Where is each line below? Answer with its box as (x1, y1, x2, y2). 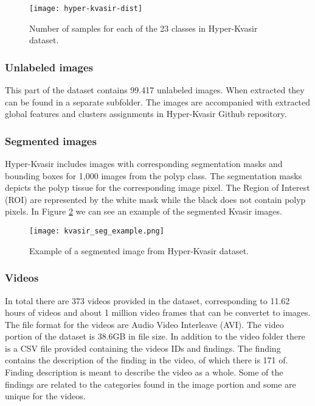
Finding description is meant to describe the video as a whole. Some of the (5, 366, 283, 379)
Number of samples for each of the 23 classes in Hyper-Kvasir (29, 21, 258, 34)
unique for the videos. (5, 390, 86, 402)
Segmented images (5, 133, 97, 148)
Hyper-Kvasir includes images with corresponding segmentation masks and (5, 157, 283, 170)
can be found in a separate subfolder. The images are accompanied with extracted (5, 95, 311, 108)
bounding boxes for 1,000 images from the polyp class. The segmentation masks (5, 169, 302, 182)
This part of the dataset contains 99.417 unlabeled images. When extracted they (5, 84, 305, 96)
